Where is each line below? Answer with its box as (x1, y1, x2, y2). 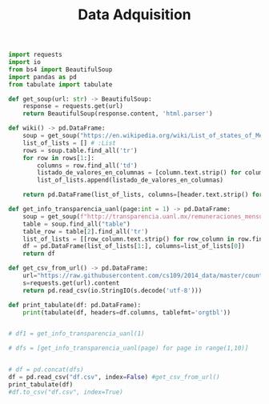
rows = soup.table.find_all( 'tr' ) (22, 146, 138, 154)
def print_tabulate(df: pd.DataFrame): (8, 301, 142, 309)
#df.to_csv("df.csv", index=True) (8, 388, 124, 396)
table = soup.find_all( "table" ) (22, 220, 130, 228)
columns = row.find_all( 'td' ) (37, 162, 138, 170)
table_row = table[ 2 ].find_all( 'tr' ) (22, 227, 149, 235)
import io (8, 58, 42, 66)
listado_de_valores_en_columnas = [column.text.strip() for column (37, 169, 267, 177)
